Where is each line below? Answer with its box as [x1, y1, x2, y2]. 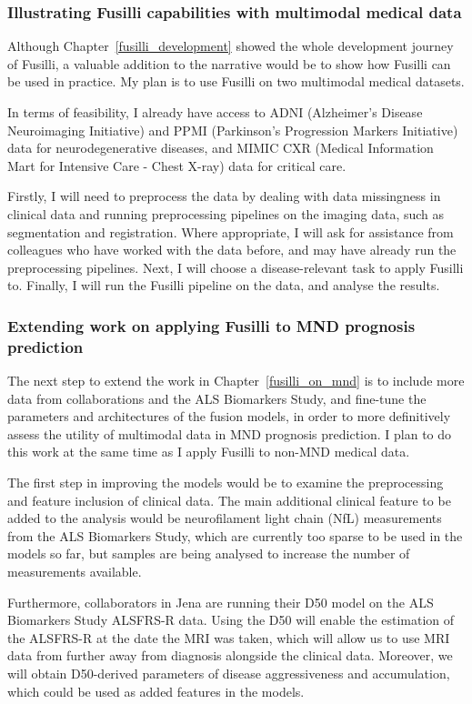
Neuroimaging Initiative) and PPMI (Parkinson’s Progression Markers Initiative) [7, 120, 458, 139]
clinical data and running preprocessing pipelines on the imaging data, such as [7, 204, 445, 223]
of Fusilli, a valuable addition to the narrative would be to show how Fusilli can [7, 54, 451, 73]
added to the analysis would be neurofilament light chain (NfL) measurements [7, 508, 442, 528]
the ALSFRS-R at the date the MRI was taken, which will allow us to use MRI [7, 628, 450, 647]
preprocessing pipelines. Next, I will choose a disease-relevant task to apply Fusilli [7, 257, 464, 277]
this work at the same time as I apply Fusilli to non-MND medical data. [7, 442, 410, 461]
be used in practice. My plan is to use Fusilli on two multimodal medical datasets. [7, 72, 465, 91]
